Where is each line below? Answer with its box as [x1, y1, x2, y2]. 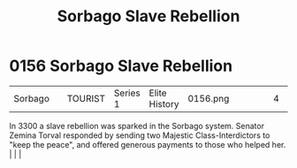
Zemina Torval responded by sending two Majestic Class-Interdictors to [9, 130, 270, 141]
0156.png [187, 92, 230, 104]
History [148, 97, 179, 110]
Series [113, 87, 141, 99]
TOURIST [66, 92, 106, 104]
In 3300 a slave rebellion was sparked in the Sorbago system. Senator [9, 120, 265, 131]
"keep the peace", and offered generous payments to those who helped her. [9, 139, 286, 149]
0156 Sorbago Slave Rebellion [9, 56, 232, 76]
